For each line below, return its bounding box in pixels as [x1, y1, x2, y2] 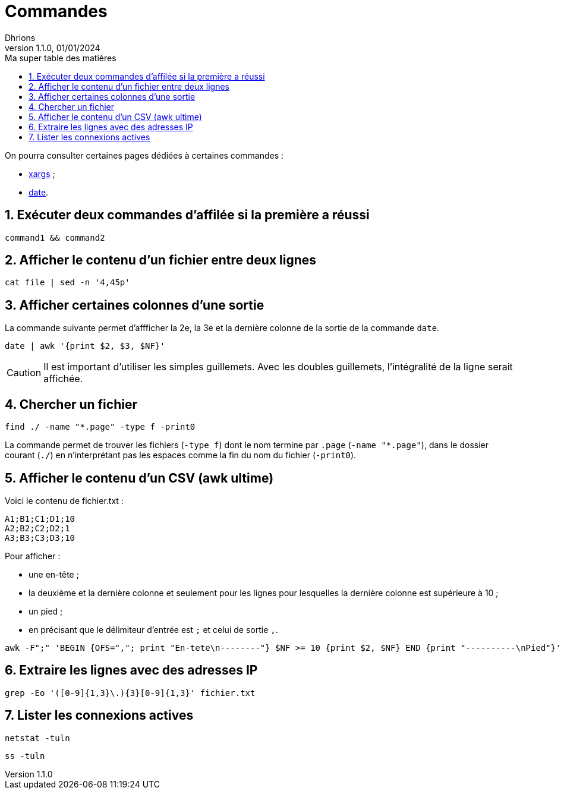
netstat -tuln [5, 733, 70, 743]
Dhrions [5, 32, 36, 43]
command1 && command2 [5, 232, 105, 242]
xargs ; [29, 168, 55, 179]
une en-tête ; [29, 569, 79, 579]
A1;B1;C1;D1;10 [5, 513, 75, 524]
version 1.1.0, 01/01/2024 [5, 42, 100, 53]
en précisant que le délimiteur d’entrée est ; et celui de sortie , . [29, 624, 278, 635]
